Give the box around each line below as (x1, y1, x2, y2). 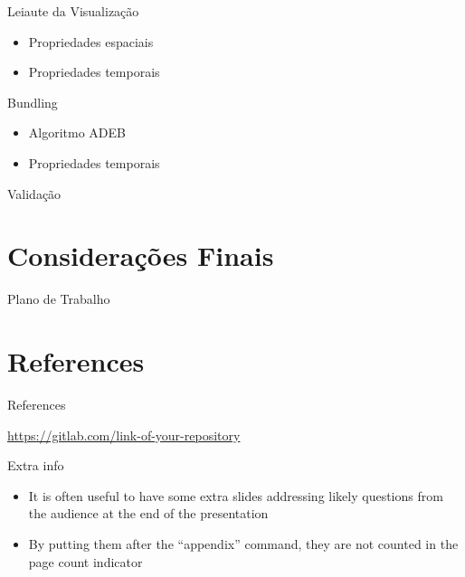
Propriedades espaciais (28, 32, 154, 51)
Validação (7, 184, 62, 203)
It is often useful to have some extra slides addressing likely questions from (28, 486, 443, 505)
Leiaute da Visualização (7, 2, 139, 20)
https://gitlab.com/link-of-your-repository (7, 425, 241, 444)
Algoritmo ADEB (28, 123, 126, 142)
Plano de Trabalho (7, 289, 110, 308)
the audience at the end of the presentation (28, 504, 269, 523)
